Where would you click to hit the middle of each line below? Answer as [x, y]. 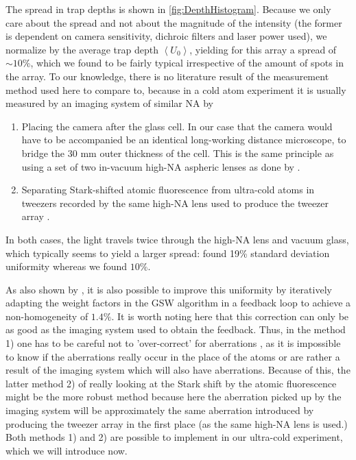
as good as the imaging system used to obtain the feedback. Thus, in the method [176, 329]
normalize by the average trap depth [82, 49]
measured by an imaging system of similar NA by [109, 103]
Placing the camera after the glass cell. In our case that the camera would [177, 126]
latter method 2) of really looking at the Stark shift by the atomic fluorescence [171, 383]
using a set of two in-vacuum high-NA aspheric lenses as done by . [161, 166]
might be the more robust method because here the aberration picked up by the [174, 397]
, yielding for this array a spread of [263, 49]
